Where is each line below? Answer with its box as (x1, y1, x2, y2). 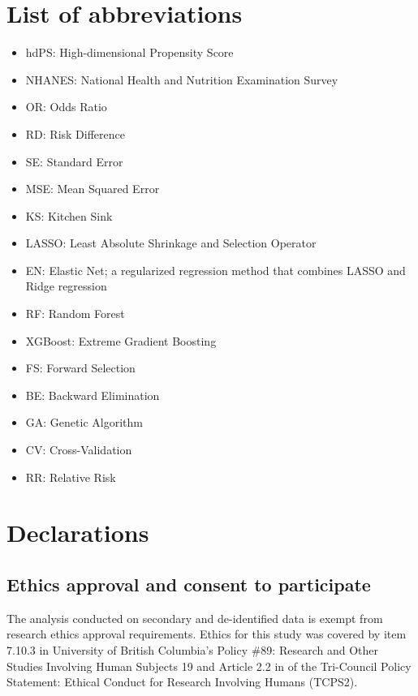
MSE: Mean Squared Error (25, 180, 160, 197)
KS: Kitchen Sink (25, 207, 113, 224)
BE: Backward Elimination (25, 386, 160, 403)
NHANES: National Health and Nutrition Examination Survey (25, 71, 338, 88)
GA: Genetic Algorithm (25, 414, 143, 431)
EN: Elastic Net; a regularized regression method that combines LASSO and (25, 261, 406, 278)
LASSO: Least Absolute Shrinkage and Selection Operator (25, 234, 317, 251)
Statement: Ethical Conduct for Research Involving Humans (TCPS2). (6, 673, 358, 690)
